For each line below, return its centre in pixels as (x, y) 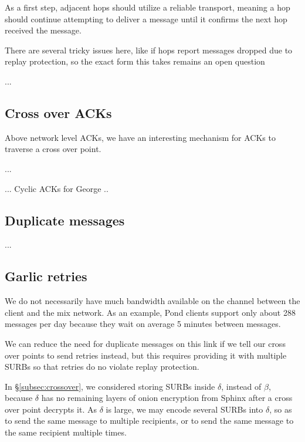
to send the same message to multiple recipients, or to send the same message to (149, 421)
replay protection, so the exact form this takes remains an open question (135, 61)
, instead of (241, 386)
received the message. (43, 30)
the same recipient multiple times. (66, 432)
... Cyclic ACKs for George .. (57, 188)
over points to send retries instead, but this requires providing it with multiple (146, 355)
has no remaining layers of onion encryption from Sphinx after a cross (167, 398)
